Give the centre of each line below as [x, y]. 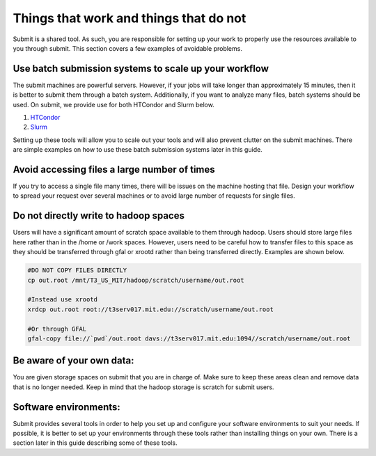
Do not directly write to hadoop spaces [99, 216]
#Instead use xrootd [62, 300]
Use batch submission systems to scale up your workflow [141, 69]
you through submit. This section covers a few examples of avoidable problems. [128, 48]
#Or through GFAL [57, 329]
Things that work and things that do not [130, 18]
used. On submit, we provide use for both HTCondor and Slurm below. [114, 104]
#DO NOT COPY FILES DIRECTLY [77, 270]
